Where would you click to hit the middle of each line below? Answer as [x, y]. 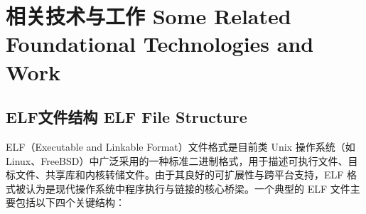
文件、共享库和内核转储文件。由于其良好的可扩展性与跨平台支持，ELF [179, 175]
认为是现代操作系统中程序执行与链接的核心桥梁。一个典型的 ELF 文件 [188, 188]
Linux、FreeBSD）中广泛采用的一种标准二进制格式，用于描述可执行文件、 [177, 160]
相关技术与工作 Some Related [149, 16]
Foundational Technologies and [160, 44]
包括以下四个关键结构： [70, 202]
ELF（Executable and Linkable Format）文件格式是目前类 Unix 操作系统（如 [181, 146]
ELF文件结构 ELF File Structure [127, 117]
